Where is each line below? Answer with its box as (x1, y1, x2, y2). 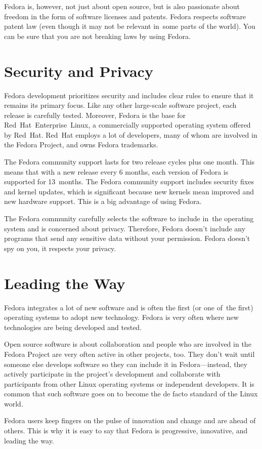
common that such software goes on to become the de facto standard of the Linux (4, 388, 258, 399)
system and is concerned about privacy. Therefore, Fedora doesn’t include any (4, 223, 246, 233)
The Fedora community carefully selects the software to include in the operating (4, 213, 254, 224)
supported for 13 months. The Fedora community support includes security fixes (4, 176, 254, 187)
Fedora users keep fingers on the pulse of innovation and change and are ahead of (4, 415, 256, 426)
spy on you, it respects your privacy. (4, 242, 116, 253)
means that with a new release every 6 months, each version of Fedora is (4, 166, 229, 177)
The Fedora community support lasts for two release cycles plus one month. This (4, 156, 255, 167)
